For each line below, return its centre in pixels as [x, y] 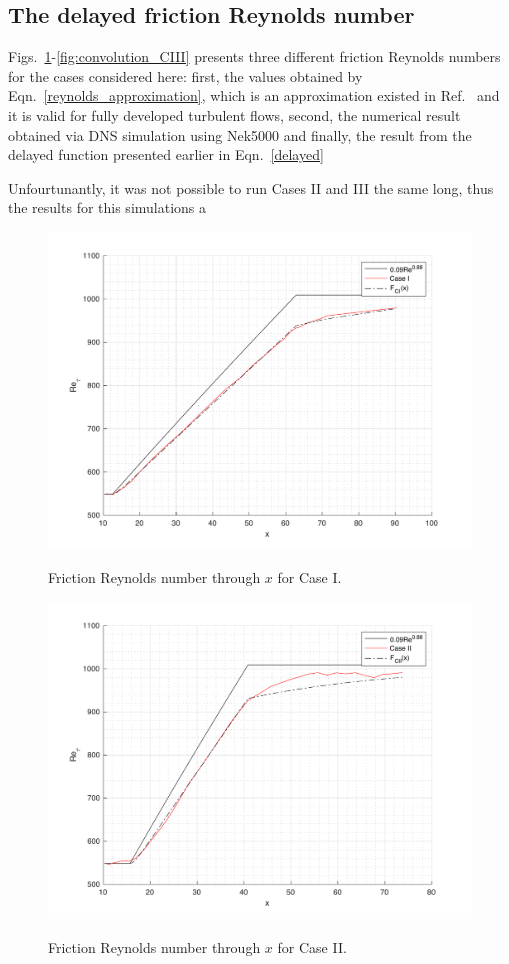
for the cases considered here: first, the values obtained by [185, 75]
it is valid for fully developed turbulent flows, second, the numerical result [234, 114]
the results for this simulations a [107, 207]
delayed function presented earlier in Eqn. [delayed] [166, 154]
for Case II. [312, 946]
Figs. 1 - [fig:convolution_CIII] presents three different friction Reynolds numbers [254, 56]
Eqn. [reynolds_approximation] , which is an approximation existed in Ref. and [254, 95]
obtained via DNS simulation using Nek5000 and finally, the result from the [240, 134]
